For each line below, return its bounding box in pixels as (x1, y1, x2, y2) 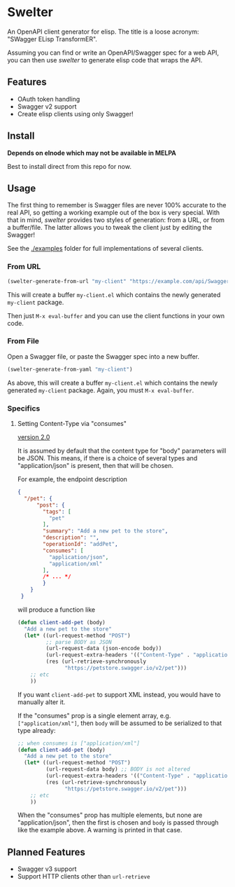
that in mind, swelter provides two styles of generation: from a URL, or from (7, 216, 225, 224)
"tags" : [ (43, 508, 71, 515)
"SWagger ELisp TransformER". (7, 34, 98, 43)
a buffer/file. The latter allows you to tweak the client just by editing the (7, 224, 212, 232)
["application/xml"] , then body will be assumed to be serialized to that (17, 719, 222, 727)
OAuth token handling (17, 95, 80, 103)
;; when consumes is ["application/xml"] (17, 740, 140, 747)
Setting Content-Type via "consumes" (17, 420, 127, 428)
